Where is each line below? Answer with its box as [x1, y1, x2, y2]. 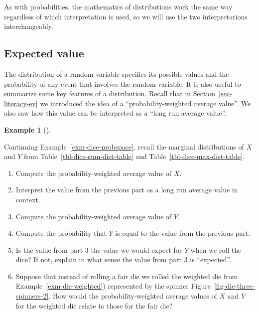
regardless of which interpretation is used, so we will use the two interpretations [4, 11, 248, 21]
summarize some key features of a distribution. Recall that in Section [4, 88, 216, 99]
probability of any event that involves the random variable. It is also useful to [4, 78, 241, 89]
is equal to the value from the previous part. [115, 228, 251, 238]
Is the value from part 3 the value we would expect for [15, 244, 182, 255]
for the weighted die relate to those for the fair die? [15, 300, 173, 311]
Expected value [4, 45, 84, 61]
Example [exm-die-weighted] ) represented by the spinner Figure [15, 281, 211, 291]
